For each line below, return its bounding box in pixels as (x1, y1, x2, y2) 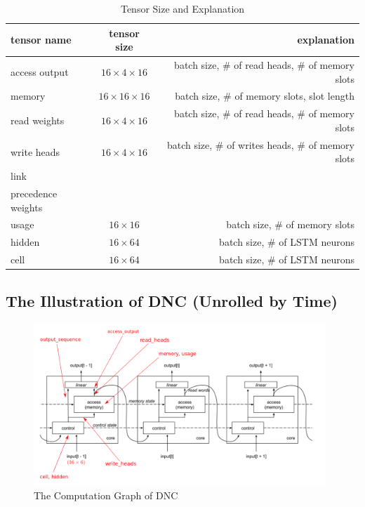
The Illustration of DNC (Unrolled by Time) (6, 289, 338, 311)
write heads (11, 144, 60, 159)
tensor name (11, 32, 72, 47)
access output (11, 64, 69, 79)
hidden (11, 235, 40, 249)
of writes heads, (227, 137, 294, 152)
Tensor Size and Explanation (120, 1, 245, 15)
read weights (11, 113, 65, 128)
